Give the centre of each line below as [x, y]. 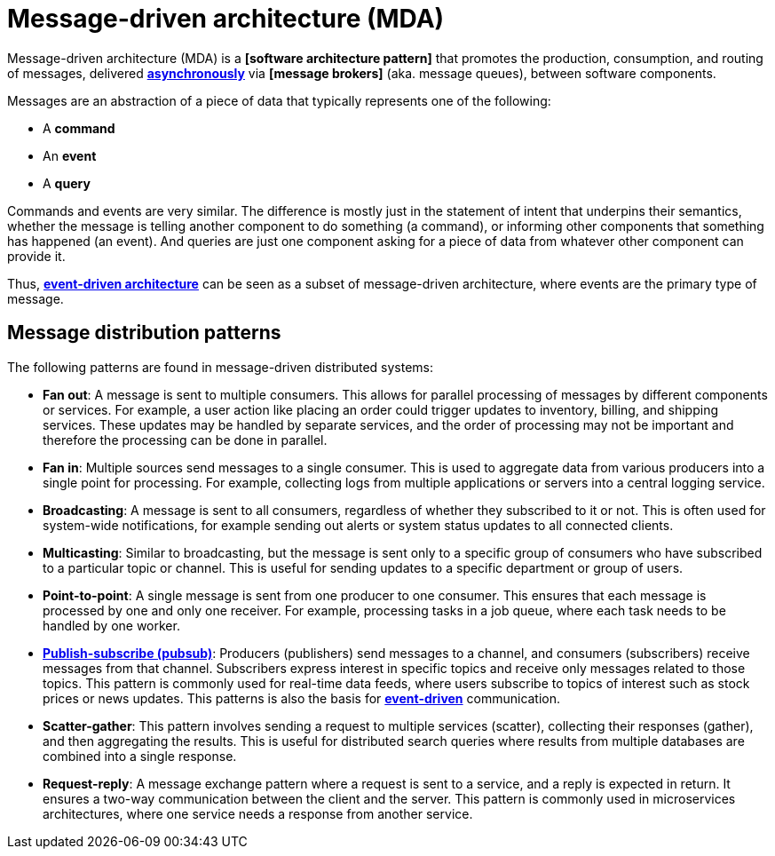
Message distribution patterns [144, 333]
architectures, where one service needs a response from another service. [258, 813]
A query [67, 183]
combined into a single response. [140, 756]
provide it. [36, 256]
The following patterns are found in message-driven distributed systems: [221, 367]
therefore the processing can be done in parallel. [185, 440]
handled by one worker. [111, 625]
